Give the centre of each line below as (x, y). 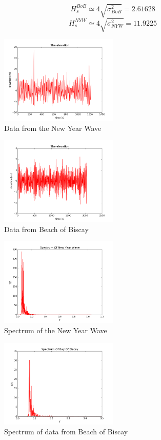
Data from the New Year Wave (53, 128)
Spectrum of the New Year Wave (56, 330)
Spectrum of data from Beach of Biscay (66, 432)
